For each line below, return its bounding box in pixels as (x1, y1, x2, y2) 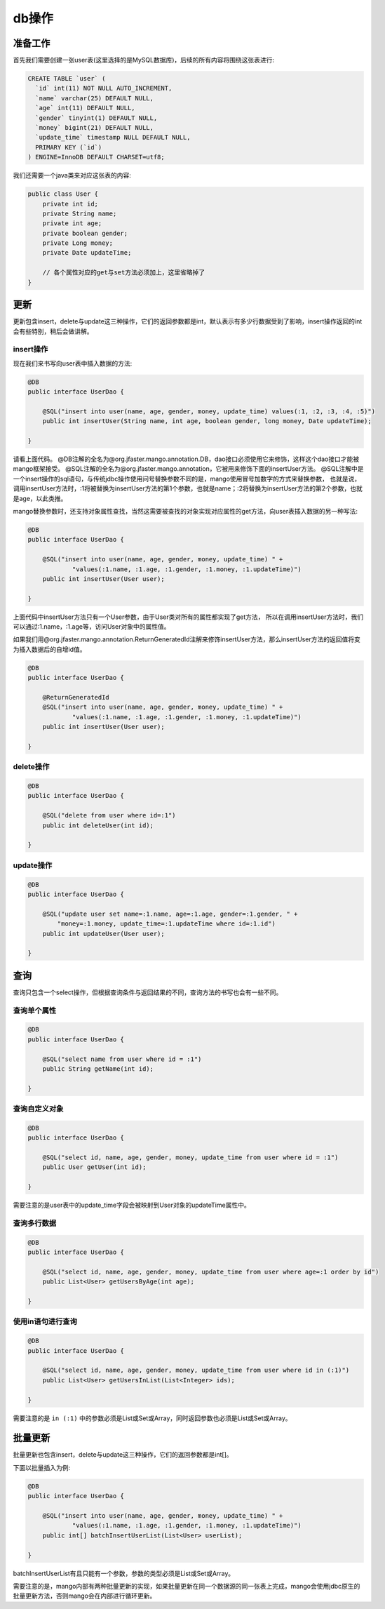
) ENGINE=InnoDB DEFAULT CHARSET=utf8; (27, 153, 165, 161)
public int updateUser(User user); (42, 930, 165, 937)
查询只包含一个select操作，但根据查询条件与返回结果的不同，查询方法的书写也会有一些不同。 (13, 988, 283, 996)
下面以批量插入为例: (13, 1463, 71, 1471)
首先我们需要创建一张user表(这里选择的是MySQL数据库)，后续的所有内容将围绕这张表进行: (13, 56, 275, 65)
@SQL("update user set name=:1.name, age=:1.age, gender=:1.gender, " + (42, 909, 298, 918)
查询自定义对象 (13, 1104, 64, 1114)
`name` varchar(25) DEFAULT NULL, (35, 94, 154, 102)
